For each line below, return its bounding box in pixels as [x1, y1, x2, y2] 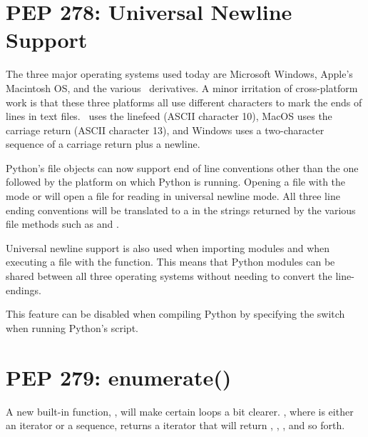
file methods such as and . [6, 216, 119, 231]
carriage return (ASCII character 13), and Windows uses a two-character [6, 122, 324, 137]
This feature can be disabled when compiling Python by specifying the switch [6, 306, 345, 321]
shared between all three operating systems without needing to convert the [6, 268, 332, 283]
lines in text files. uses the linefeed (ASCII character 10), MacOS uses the [6, 109, 332, 124]
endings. [6, 282, 41, 297]
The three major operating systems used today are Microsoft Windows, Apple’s [6, 66, 353, 81]
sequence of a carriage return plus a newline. [6, 136, 200, 151]
